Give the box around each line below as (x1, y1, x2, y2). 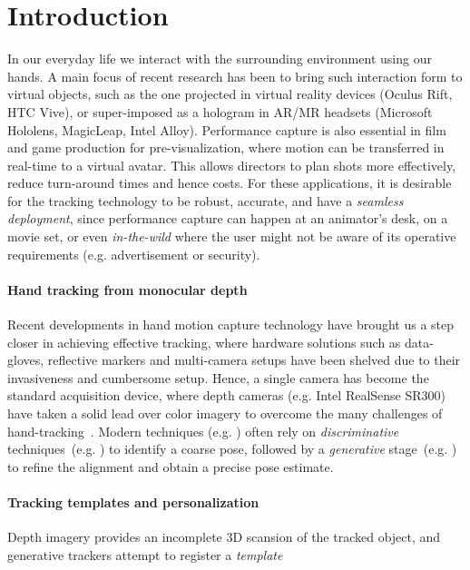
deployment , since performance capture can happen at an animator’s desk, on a (7, 209, 448, 228)
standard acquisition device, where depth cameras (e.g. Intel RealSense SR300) (7, 386, 446, 405)
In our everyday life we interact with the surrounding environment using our (7, 49, 432, 68)
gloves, (7, 350, 44, 369)
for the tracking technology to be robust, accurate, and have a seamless (7, 191, 404, 210)
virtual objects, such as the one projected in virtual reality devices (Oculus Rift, (7, 84, 453, 103)
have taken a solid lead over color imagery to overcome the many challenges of (7, 404, 443, 423)
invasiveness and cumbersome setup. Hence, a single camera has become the (7, 368, 429, 387)
